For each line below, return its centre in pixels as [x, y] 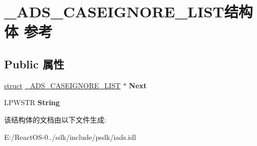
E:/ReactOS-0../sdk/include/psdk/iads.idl [70, 137]
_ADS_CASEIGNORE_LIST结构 [128, 11]
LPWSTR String [32, 102]
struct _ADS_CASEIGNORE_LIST [62, 85]
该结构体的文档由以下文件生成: [55, 119]
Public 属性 [34, 64]
